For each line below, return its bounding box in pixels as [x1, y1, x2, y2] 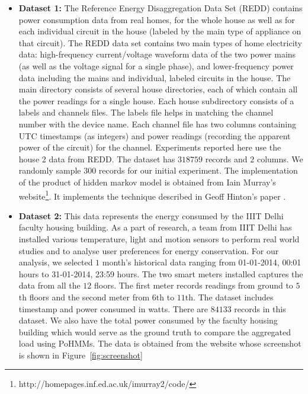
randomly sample [18, 164, 81, 177]
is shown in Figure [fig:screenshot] [18, 348, 143, 361]
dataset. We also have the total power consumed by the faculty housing [18, 314, 278, 326]
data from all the [18, 279, 81, 292]
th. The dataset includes [185, 290, 274, 303]
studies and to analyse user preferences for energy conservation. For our [18, 244, 279, 257]
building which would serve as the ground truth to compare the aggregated [18, 325, 291, 338]
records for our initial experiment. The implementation [98, 164, 298, 177]
